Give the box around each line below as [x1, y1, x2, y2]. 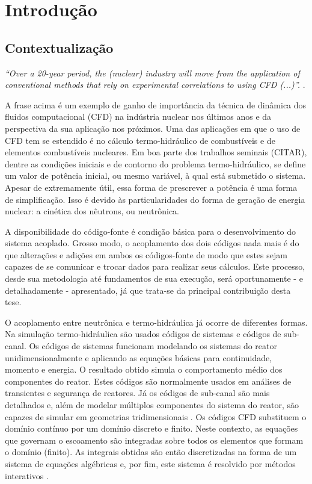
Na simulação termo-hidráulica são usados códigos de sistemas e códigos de [5, 327, 281, 340]
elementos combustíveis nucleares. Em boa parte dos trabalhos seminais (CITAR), [5, 146, 307, 158]
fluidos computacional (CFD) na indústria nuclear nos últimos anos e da [5, 110, 272, 123]
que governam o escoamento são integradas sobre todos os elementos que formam [5, 433, 304, 446]
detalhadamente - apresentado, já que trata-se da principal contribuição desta [5, 284, 291, 296]
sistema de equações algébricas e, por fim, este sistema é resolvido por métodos [5, 457, 296, 470]
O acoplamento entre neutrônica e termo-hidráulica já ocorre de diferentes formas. [5, 315, 308, 328]
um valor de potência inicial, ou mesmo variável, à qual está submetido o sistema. [5, 169, 306, 182]
